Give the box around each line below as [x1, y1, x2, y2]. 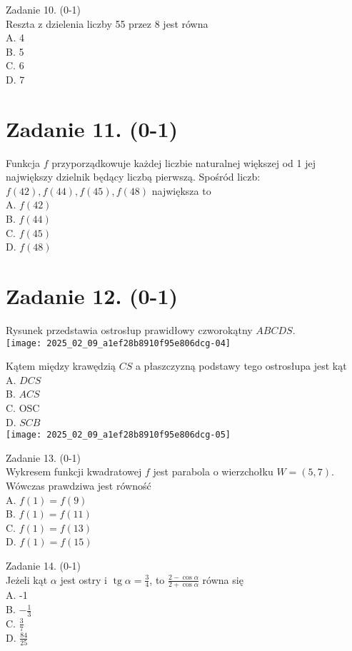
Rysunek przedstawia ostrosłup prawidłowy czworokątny [6, 322, 253, 337]
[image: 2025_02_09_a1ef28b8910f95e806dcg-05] [6, 430, 231, 440]
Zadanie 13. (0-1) [6, 450, 81, 465]
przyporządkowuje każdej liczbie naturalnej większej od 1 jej [51, 155, 316, 170]
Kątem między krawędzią [6, 358, 116, 373]
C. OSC [6, 400, 40, 415]
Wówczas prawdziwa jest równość [6, 478, 151, 493]
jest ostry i [60, 572, 107, 587]
